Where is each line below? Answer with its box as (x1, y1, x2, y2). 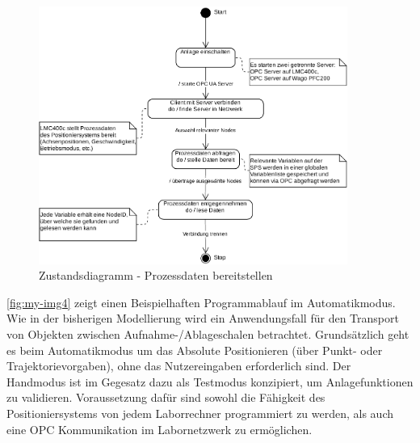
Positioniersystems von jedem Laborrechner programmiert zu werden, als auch (6, 404, 394, 421)
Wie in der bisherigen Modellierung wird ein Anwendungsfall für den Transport (6, 310, 399, 327)
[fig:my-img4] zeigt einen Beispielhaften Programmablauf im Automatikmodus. (6, 293, 396, 310)
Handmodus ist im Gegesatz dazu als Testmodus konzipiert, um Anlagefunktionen (6, 373, 414, 390)
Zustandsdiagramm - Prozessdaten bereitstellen (39, 267, 273, 284)
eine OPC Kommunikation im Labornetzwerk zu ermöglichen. (6, 420, 313, 437)
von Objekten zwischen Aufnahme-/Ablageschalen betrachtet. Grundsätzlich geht (6, 325, 409, 342)
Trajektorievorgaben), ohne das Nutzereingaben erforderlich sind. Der (6, 357, 351, 374)
